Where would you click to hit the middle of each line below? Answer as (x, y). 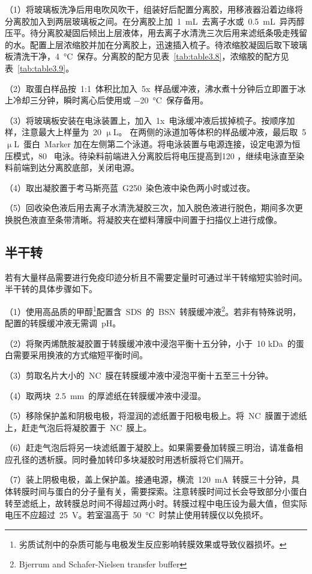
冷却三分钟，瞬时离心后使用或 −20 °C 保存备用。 (110, 100)
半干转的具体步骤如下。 (51, 289)
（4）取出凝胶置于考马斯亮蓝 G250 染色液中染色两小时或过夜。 (130, 187)
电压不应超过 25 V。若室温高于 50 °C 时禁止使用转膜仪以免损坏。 (136, 515)
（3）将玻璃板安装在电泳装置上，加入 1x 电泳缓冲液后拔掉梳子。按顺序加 (150, 120)
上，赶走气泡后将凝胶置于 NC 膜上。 (78, 427)
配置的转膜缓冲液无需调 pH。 (63, 323)
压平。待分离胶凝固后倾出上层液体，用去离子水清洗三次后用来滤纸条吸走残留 (156, 33)
